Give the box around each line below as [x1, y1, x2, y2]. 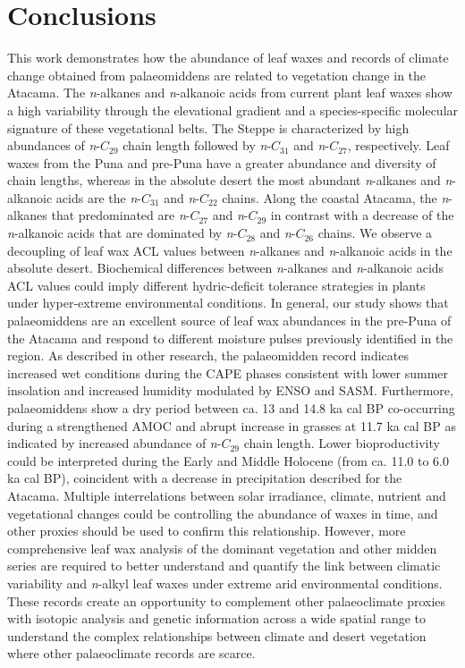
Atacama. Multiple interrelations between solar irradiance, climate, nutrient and [7, 486, 446, 504]
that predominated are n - [51, 206, 190, 224]
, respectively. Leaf [347, 136, 450, 155]
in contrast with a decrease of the [270, 206, 454, 224]
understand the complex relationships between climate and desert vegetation [7, 626, 427, 645]
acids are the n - [55, 188, 141, 207]
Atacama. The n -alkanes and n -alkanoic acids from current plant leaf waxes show [7, 83, 452, 102]
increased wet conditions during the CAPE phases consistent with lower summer [7, 363, 448, 382]
